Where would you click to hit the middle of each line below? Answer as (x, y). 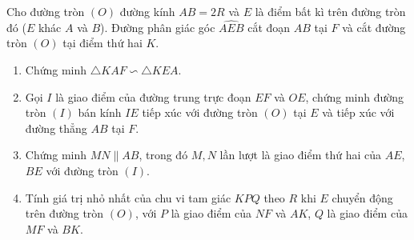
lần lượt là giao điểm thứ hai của (301, 155)
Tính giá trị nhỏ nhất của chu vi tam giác (128, 197)
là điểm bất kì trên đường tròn (330, 11)
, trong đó (163, 155)
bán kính (100, 112)
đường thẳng (56, 128)
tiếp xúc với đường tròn (200, 112)
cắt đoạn (269, 27)
